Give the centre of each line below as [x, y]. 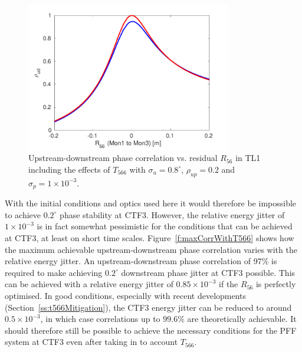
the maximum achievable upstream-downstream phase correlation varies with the [151, 249]
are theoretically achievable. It [242, 319]
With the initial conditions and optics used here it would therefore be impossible [151, 203]
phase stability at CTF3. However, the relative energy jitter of [172, 214]
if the [229, 284]
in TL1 [248, 158]
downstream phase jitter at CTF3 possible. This [208, 272]
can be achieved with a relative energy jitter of [89, 284]
